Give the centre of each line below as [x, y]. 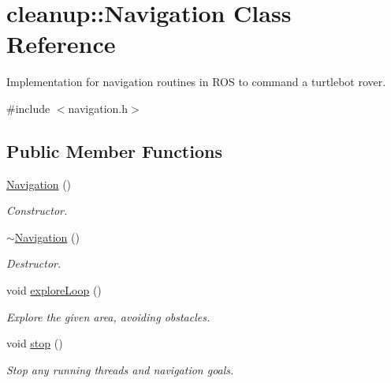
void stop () [35, 343]
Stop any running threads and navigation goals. [120, 369]
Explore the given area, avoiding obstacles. [108, 316]
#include [28, 108]
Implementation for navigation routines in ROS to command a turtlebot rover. [196, 82]
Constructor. [37, 210]
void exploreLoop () [54, 290]
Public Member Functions [114, 150]
